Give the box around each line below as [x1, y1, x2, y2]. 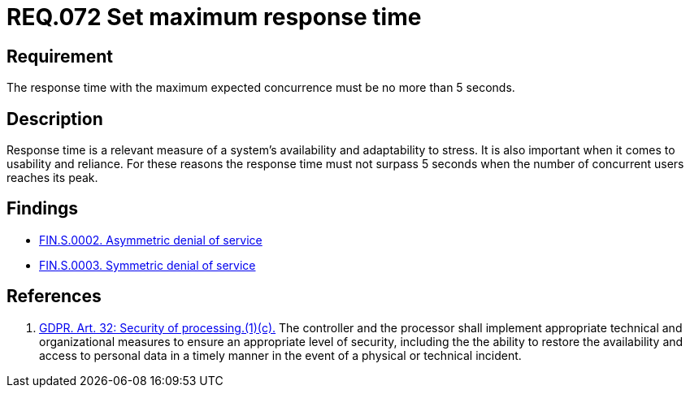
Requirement [7, 45, 114, 67]
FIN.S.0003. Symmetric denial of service [39, 258, 256, 272]
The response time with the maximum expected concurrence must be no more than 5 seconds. [7, 80, 515, 95]
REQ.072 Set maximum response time [7, 3, 422, 31]
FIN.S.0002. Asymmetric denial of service [39, 232, 263, 247]
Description [7, 108, 103, 129]
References [7, 286, 102, 307]
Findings [7, 198, 79, 219]
